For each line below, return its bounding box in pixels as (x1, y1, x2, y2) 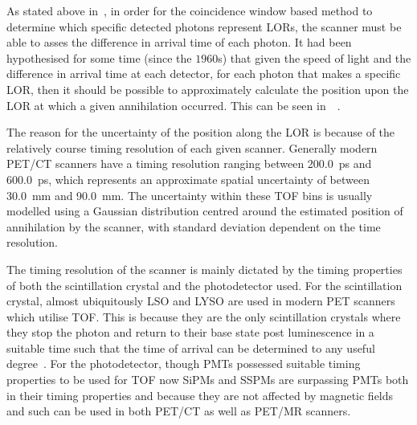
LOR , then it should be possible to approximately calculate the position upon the (6, 80, 409, 97)
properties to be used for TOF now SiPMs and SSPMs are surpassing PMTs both (6, 371, 409, 388)
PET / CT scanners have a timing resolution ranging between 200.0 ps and (6, 155, 372, 172)
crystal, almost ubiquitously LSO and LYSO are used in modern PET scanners (6, 292, 395, 309)
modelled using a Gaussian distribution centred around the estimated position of (6, 202, 403, 219)
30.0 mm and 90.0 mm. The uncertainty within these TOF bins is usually (6, 186, 373, 203)
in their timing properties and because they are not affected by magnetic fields (6, 386, 394, 403)
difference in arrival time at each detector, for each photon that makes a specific (6, 65, 401, 82)
